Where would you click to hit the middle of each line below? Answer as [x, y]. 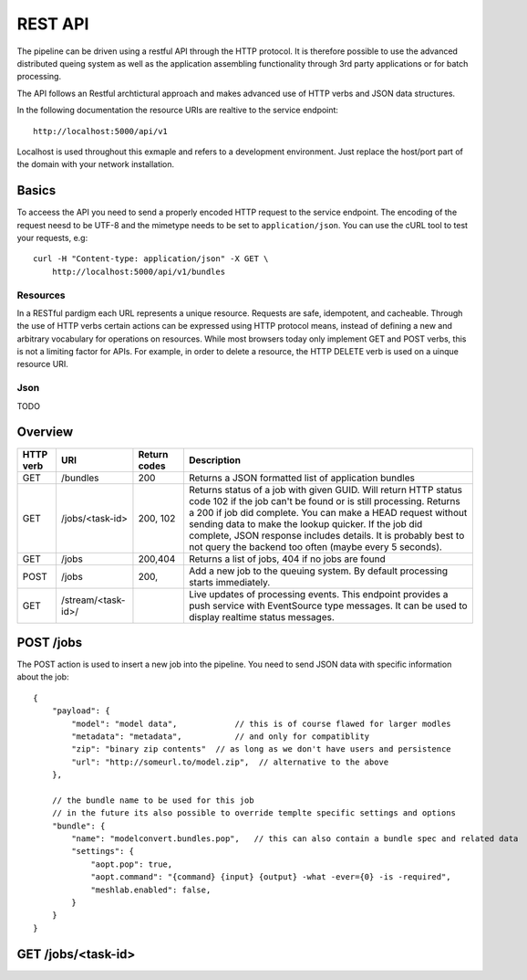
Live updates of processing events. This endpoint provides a [318, 594]
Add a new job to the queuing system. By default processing [318, 571]
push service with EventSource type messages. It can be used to [328, 606]
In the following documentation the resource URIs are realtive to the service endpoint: [178, 111]
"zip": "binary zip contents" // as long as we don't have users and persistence [261, 749]
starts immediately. [229, 582]
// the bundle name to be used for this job [153, 800]
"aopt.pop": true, [132, 864]
